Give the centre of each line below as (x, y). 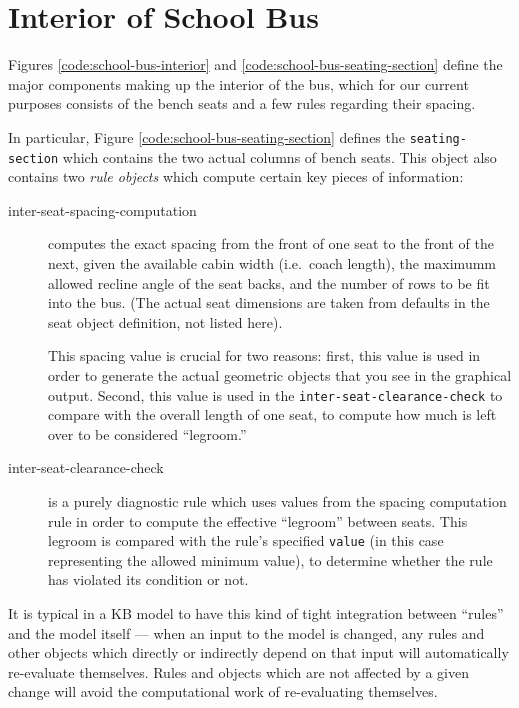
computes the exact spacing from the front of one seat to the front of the (271, 243)
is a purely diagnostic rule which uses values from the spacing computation (277, 501)
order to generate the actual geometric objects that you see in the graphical (280, 374)
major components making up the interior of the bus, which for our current (238, 83)
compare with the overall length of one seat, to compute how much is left (272, 414)
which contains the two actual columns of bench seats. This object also (279, 156)
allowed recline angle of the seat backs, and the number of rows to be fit (269, 282)
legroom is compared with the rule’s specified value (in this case (246, 540)
